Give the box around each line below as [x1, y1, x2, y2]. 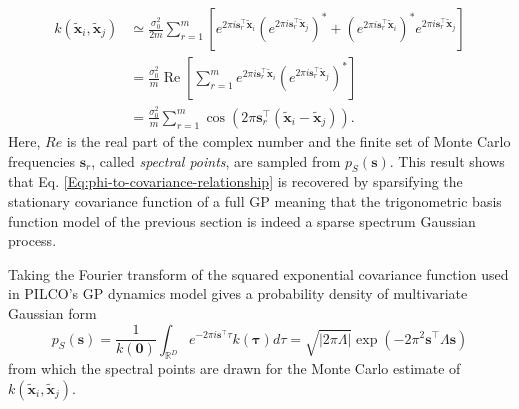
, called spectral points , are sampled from [91, 150, 341, 171]
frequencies [8, 150, 76, 171]
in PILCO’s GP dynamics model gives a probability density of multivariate [8, 283, 468, 304]
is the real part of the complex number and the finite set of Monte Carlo [66, 130, 511, 151]
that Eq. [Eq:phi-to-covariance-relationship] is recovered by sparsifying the [8, 171, 463, 192]
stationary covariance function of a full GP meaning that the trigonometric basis [8, 190, 502, 211]
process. [8, 230, 57, 251]
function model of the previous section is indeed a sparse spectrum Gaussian [8, 210, 476, 231]
